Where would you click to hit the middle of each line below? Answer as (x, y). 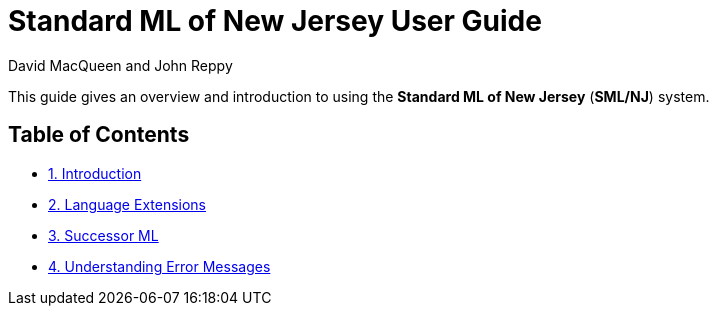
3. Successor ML (103, 235)
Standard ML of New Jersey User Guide (275, 21)
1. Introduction (95, 173)
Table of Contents (99, 135)
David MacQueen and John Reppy (120, 65)
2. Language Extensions (127, 204)
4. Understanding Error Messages (159, 266)
